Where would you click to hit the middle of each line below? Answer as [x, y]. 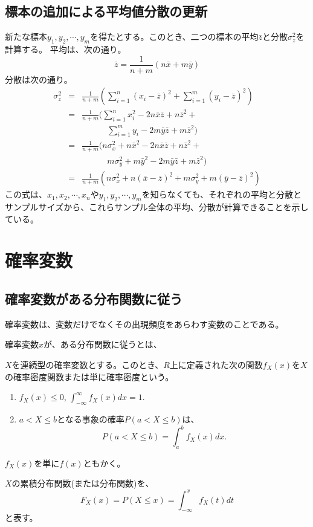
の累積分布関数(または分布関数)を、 [83, 483]
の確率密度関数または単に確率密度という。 [89, 376]
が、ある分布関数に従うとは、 [103, 344]
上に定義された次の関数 [216, 364]
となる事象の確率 [91, 419]
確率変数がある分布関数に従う [94, 298]
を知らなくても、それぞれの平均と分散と [222, 194]
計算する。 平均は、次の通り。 [66, 49]
